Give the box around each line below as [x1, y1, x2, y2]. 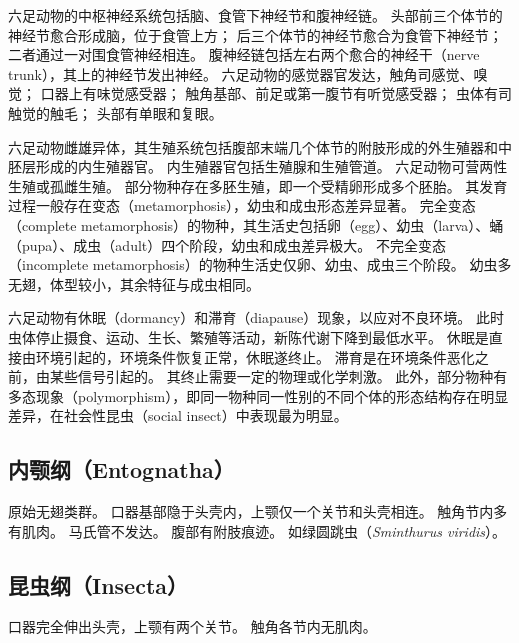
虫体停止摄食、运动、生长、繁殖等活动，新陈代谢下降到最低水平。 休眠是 [8, 326, 489, 347]
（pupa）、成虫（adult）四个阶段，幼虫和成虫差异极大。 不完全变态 [8, 234, 446, 255]
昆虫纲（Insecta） [8, 569, 189, 600]
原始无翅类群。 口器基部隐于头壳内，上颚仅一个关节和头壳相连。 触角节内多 [8, 501, 508, 522]
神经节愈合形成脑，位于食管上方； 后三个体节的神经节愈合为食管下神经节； [8, 24, 503, 45]
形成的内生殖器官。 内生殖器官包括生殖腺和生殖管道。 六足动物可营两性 [35, 156, 508, 177]
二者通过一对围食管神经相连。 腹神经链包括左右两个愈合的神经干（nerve [8, 44, 480, 65]
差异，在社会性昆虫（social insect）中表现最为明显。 [8, 405, 348, 426]
